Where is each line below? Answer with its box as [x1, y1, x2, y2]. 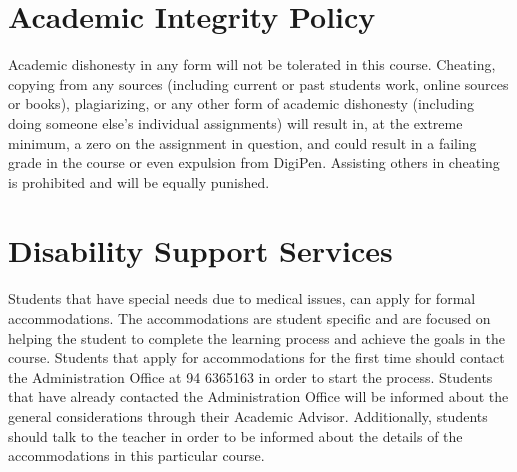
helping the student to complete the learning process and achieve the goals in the [8, 327, 505, 348]
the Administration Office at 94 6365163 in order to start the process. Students [8, 366, 493, 387]
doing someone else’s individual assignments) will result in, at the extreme [8, 112, 463, 133]
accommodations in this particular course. [8, 445, 265, 466]
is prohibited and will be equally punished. [8, 171, 270, 192]
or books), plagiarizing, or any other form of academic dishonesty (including [8, 93, 474, 114]
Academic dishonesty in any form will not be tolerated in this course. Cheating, [8, 54, 496, 75]
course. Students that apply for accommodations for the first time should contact [8, 347, 505, 368]
